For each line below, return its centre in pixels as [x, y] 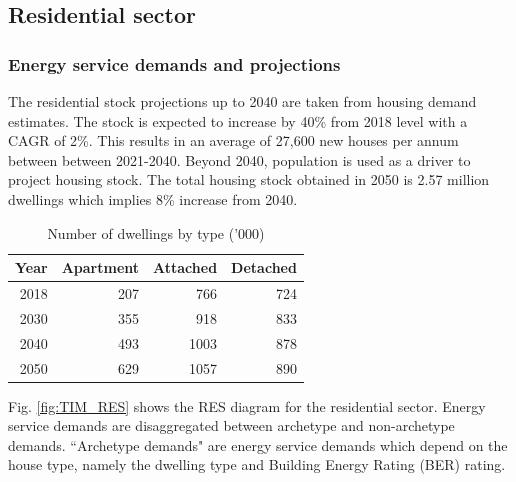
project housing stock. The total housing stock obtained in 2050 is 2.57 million [249, 179]
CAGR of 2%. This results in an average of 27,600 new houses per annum [233, 140]
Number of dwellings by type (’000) [156, 232]
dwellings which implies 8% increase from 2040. [153, 198]
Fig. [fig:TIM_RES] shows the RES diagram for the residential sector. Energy [247, 405]
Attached [185, 267]
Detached [264, 267]
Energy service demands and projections [174, 63]
